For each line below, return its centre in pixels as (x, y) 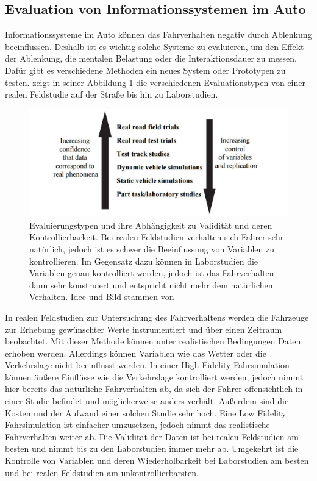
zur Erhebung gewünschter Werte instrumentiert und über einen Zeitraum (144, 329)
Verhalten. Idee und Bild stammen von (102, 297)
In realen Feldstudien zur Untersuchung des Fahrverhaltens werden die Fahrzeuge (157, 317)
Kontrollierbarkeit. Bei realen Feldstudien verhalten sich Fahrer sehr (157, 237)
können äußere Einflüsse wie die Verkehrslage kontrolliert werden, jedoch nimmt (154, 376)
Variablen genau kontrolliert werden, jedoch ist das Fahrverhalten (152, 273)
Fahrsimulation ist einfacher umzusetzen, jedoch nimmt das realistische (137, 425)
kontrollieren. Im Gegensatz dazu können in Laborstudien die (144, 261)
